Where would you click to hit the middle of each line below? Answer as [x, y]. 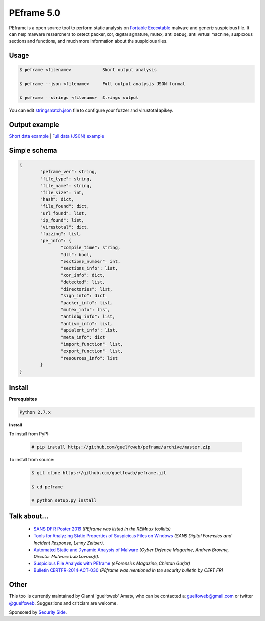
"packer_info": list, [87, 303]
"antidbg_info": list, [88, 317]
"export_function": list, [92, 351]
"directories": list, [87, 289]
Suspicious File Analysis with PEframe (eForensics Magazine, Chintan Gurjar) [112, 563]
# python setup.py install [64, 500]
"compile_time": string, [91, 248]
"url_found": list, [63, 213]
